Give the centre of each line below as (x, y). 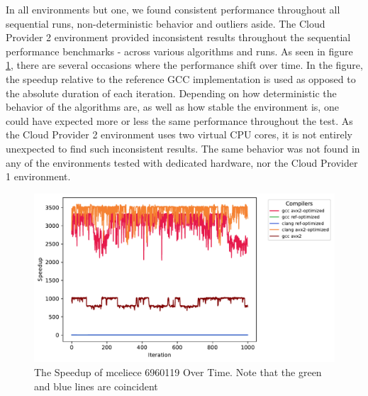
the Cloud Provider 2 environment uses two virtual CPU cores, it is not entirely (179, 134)
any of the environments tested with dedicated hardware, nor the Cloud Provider (182, 162)
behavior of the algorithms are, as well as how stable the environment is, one (172, 107)
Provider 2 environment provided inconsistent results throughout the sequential (178, 37)
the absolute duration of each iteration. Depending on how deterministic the (171, 93)
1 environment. (38, 176)
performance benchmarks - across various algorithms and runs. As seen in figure (179, 51)
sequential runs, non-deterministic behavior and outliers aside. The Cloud (166, 23)
